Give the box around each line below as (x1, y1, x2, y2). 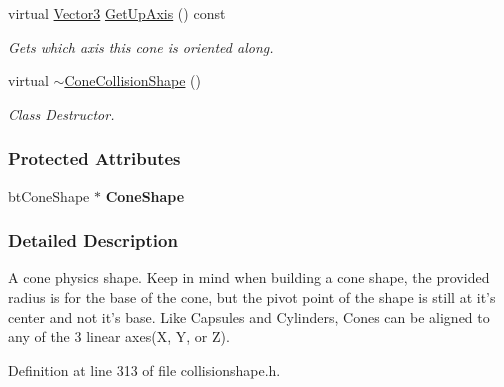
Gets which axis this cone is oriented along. (8, 36, 274, 57)
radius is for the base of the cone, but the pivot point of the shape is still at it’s (8, 287, 496, 307)
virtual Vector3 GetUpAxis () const (8, 3, 226, 23)
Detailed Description (8, 228, 178, 253)
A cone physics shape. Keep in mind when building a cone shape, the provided (8, 267, 490, 288)
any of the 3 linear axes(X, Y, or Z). (8, 326, 230, 347)
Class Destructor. (8, 103, 115, 124)
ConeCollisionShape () (64, 70, 201, 91)
